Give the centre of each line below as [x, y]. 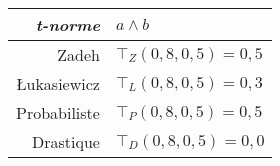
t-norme [67, 24]
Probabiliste [58, 112]
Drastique [66, 141]
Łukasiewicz [58, 83]
